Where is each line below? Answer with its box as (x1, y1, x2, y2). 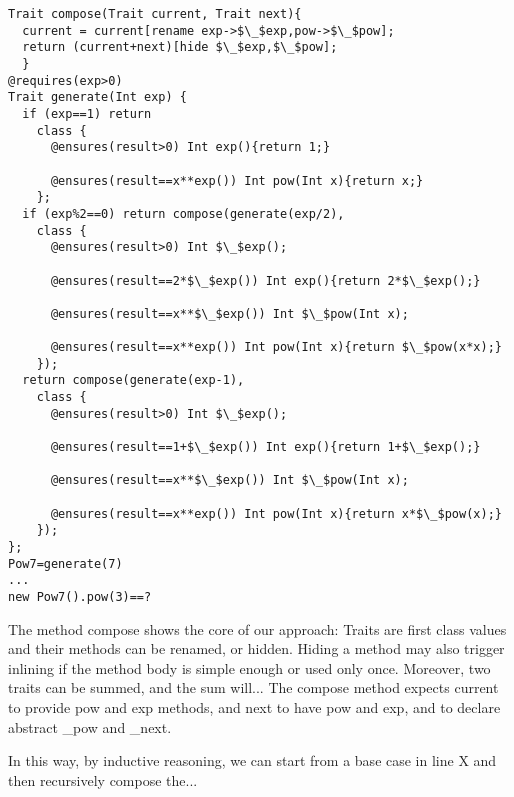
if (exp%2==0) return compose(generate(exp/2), (22, 206, 345, 221)
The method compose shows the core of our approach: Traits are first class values (8, 618, 507, 639)
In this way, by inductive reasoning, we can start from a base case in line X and (8, 750, 497, 771)
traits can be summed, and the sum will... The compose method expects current (8, 677, 499, 698)
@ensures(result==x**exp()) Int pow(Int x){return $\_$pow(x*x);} (50, 340, 502, 355)
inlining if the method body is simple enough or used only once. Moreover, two (8, 657, 491, 678)
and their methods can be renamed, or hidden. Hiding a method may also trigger (8, 638, 505, 659)
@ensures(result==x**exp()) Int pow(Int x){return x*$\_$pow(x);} (50, 506, 502, 521)
